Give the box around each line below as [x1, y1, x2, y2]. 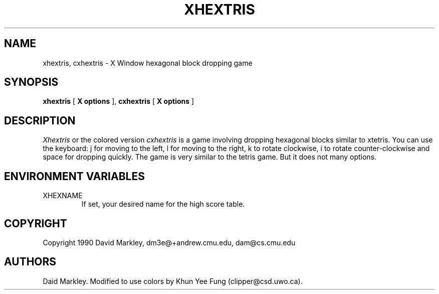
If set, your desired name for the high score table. [81, 200, 245, 209]
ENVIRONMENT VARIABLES [4, 170, 145, 183]
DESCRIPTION [4, 114, 76, 127]
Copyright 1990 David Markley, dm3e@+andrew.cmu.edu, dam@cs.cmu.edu [43, 238, 296, 247]
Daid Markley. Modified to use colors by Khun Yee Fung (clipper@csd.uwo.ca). [43, 276, 303, 285]
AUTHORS [4, 255, 57, 268]
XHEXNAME [43, 191, 83, 200]
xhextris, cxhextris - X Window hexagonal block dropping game [43, 58, 253, 67]
